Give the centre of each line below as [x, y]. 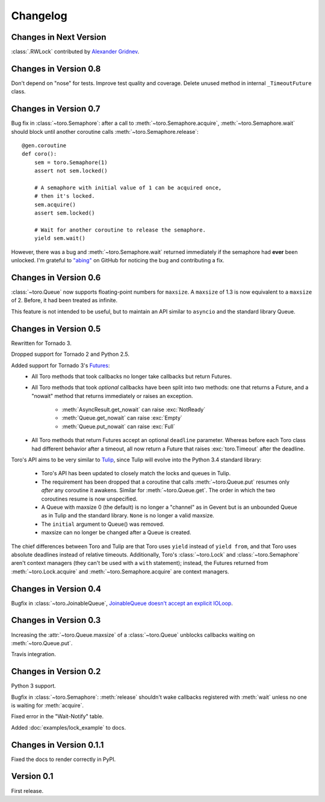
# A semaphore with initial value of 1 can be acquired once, [128, 188]
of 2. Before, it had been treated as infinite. [64, 300]
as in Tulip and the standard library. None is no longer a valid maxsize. [128, 516]
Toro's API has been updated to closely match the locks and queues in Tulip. [136, 473]
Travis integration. [34, 654]
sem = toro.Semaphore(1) [71, 162]
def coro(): [39, 154]
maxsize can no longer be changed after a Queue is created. [116, 532]
